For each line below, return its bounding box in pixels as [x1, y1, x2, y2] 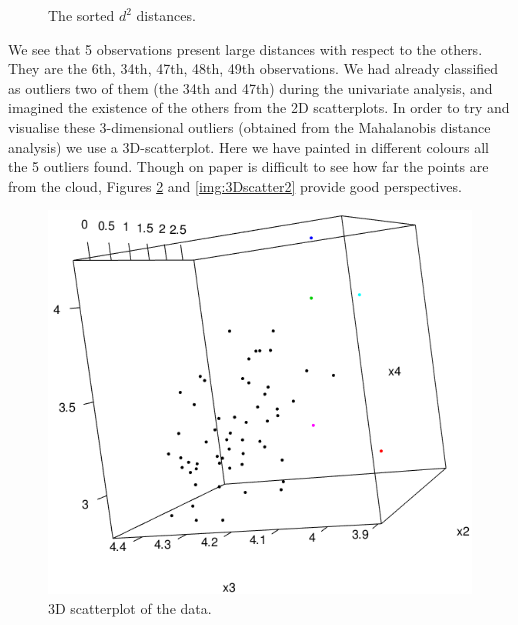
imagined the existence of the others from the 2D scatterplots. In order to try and [8, 97, 510, 118]
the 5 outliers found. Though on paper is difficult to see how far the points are [8, 156, 489, 177]
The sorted [48, 5, 115, 25]
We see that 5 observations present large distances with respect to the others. [8, 38, 483, 59]
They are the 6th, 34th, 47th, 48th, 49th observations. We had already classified [8, 58, 499, 79]
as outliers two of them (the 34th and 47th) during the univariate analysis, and [8, 77, 493, 98]
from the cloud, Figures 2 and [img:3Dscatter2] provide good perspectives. [8, 175, 462, 196]
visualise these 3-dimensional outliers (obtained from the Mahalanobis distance [8, 116, 491, 137]
